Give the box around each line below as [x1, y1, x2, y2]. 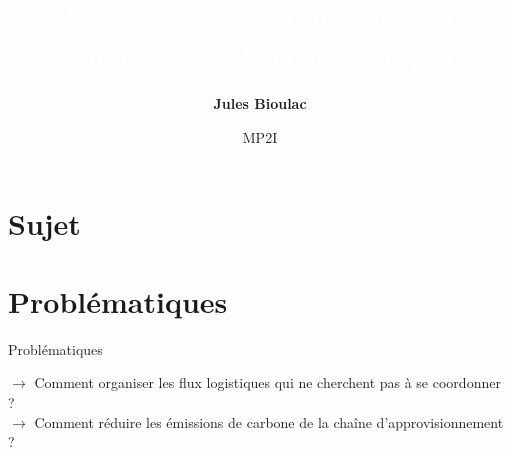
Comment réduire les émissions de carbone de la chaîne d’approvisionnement [34, 411, 504, 432]
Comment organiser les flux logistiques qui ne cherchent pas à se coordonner [34, 372, 501, 393]
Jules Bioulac [213, 93, 307, 114]
